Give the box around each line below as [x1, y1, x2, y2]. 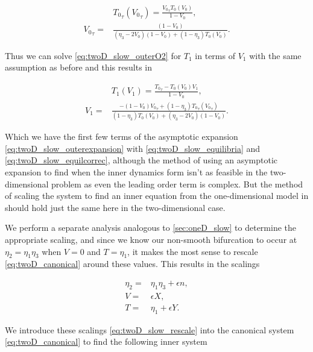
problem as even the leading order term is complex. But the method [51, 177, 303, 190]
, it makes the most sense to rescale [127, 245, 258, 257]
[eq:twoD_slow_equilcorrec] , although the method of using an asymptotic [5, 154, 278, 166]
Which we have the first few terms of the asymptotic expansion [5, 130, 238, 143]
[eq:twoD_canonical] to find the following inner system [5, 335, 207, 348]
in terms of [195, 49, 235, 61]
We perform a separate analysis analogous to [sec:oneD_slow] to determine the [5, 221, 297, 234]
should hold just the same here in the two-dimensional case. [5, 201, 226, 213]
